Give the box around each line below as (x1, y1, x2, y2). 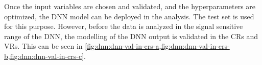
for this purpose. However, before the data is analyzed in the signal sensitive (4, 21, 243, 31)
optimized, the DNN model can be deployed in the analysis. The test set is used (4, 11, 254, 21)
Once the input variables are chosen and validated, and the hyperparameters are (4, 1, 256, 11)
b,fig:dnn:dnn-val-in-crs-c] (4, 50, 84, 61)
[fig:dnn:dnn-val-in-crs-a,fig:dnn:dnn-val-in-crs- (85, 41, 230, 51)
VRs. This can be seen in (4, 41, 83, 51)
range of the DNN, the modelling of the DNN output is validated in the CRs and (4, 30, 258, 41)
